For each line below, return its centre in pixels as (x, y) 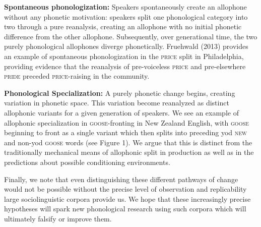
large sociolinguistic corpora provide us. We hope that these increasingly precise (127, 198)
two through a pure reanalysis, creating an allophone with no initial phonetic (123, 26)
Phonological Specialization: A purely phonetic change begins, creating (120, 93)
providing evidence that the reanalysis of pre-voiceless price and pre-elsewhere (125, 66)
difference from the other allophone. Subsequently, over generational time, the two (131, 36)
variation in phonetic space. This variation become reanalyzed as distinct (117, 103)
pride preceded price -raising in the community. (77, 76)
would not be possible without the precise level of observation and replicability (125, 189)
